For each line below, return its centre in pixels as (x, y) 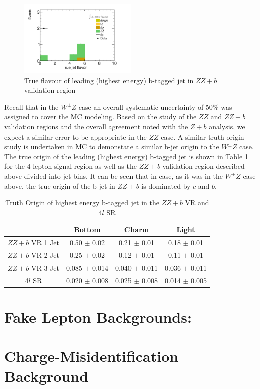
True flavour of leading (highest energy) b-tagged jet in (109, 80)
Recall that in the (31, 107)
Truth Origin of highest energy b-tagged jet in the (82, 203)
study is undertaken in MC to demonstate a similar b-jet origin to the (112, 146)
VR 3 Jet (45, 267)
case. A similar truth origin (203, 136)
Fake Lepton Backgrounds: (98, 317)
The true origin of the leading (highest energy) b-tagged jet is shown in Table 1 (126, 156)
